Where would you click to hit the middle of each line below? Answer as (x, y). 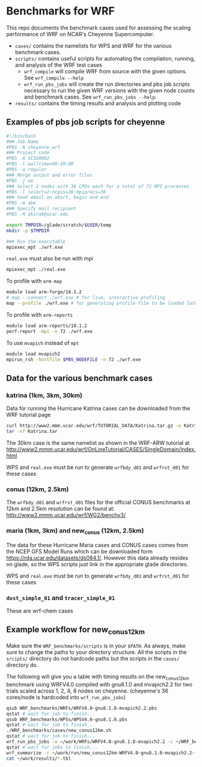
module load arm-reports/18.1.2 (47, 326)
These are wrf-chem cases (40, 611)
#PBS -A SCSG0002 (28, 158)
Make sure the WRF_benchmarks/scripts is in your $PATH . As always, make (96, 646)
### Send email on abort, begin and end (58, 197)
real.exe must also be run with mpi (50, 258)
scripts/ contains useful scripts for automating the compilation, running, (105, 58)
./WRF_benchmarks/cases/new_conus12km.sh (59, 731)
